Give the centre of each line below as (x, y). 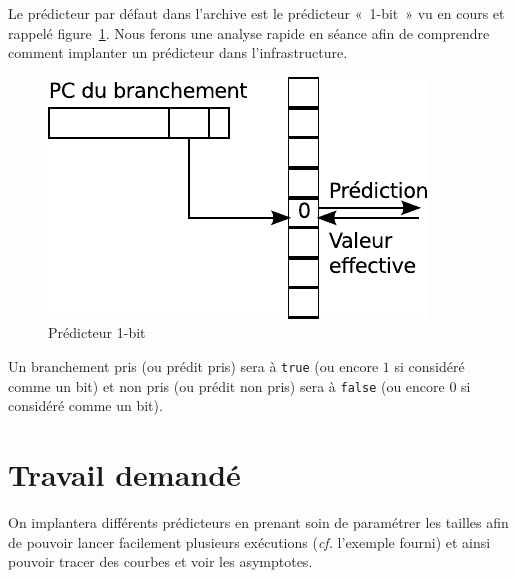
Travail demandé (124, 474)
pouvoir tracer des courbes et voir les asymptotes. (160, 561)
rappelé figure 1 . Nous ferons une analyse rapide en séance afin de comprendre (249, 32)
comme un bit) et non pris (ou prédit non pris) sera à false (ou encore (226, 385)
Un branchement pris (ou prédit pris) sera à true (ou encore (193, 365)
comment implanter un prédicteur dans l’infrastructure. (178, 52)
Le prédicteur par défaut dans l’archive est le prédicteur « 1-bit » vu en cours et (256, 13)
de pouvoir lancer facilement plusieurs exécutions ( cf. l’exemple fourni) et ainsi (249, 541)
